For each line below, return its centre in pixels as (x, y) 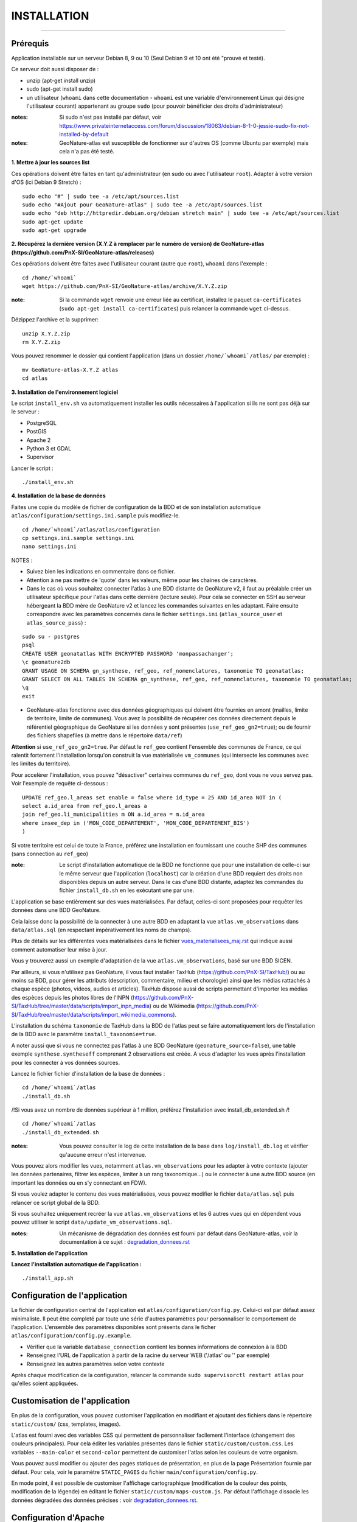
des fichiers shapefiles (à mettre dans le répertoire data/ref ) (104, 735)
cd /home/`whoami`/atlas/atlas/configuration (91, 529)
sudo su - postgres (51, 637)
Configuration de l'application (69, 1296)
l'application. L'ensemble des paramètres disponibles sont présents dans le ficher (113, 1327)
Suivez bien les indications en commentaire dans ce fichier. (101, 572)
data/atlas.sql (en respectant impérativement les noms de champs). (101, 930)
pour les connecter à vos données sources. (66, 1062)
